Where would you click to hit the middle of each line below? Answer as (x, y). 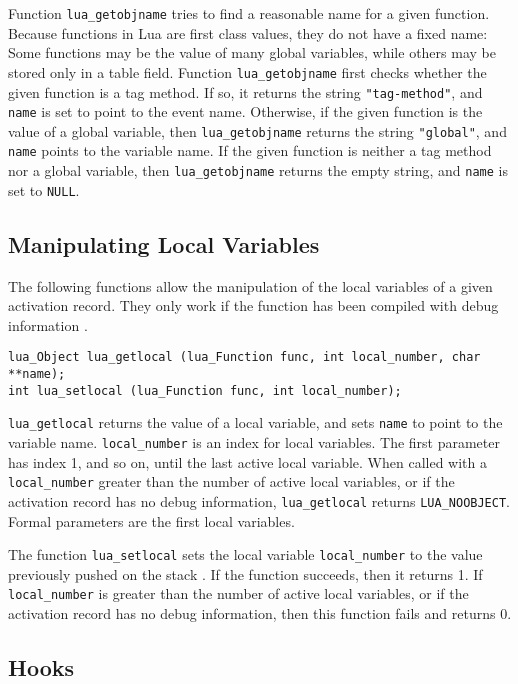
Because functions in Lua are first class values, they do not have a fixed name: (248, 32)
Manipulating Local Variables (164, 243)
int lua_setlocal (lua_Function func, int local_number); (205, 390)
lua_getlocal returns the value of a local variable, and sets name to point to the (255, 422)
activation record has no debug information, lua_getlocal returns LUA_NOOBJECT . (259, 500)
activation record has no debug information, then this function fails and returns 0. (260, 613)
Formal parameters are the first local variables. (151, 520)
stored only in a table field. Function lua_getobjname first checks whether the (247, 71)
